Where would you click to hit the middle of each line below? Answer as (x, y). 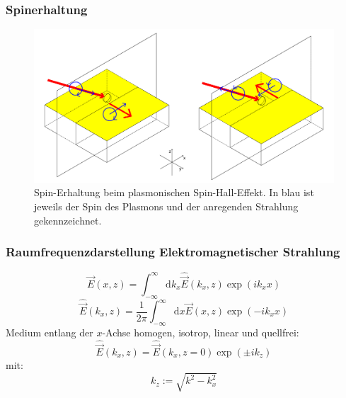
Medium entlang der (50, 332)
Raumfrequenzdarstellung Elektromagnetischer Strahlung (173, 252)
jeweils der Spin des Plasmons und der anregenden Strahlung (166, 206)
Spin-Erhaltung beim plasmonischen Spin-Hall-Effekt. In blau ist (174, 192)
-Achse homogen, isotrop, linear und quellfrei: (201, 332)
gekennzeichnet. (68, 220)
